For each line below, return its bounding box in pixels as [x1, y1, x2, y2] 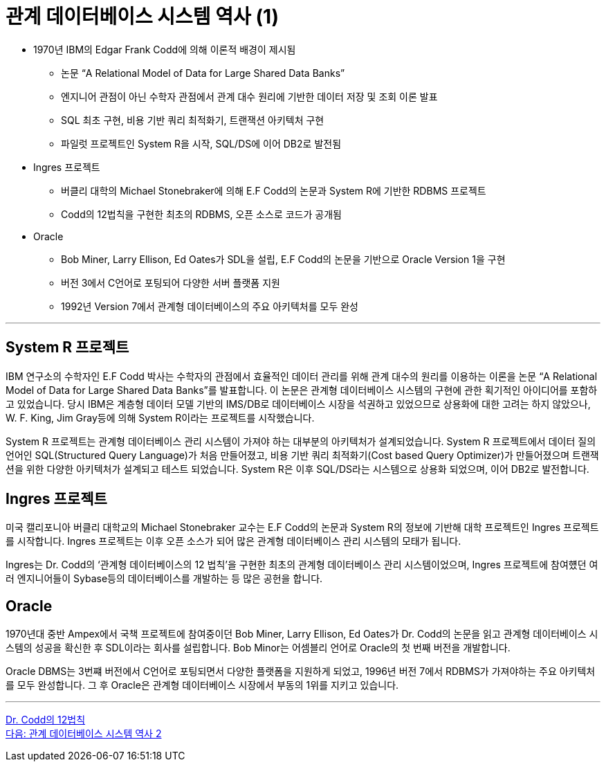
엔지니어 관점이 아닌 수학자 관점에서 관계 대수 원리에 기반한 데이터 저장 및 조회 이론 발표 [61, 90, 438, 102]
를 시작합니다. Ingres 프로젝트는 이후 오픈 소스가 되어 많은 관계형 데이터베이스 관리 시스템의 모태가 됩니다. [6, 535, 461, 548]
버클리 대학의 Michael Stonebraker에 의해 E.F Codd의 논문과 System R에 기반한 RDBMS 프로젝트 [61, 184, 486, 197]
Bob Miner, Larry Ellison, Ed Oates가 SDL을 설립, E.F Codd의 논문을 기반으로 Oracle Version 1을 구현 [61, 253, 506, 265]
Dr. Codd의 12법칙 [6, 714, 86, 726]
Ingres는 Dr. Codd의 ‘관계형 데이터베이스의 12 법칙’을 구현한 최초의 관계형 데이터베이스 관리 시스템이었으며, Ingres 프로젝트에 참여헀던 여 [6, 559, 598, 571]
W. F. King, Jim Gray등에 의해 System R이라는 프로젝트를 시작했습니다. [6, 411, 315, 424]
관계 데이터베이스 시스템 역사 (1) [6, 5, 279, 28]
